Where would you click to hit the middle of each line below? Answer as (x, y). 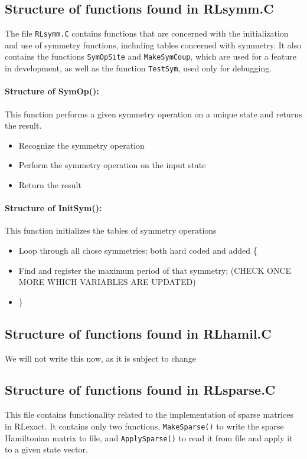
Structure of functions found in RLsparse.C (140, 390)
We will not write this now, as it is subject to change (100, 358)
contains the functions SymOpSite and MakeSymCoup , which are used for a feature (151, 56)
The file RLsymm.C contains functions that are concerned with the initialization (147, 33)
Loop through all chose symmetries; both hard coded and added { (138, 250)
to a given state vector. (46, 449)
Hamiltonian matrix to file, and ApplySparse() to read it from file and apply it (149, 437)
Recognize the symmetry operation (81, 145)
